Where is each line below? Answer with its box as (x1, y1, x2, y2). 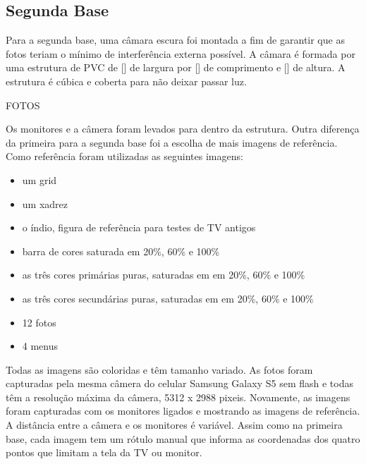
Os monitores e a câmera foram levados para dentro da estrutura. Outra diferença (6, 121, 360, 136)
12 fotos (22, 315, 56, 329)
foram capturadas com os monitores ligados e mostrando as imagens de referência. (6, 403, 360, 418)
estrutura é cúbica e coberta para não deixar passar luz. (6, 73, 247, 88)
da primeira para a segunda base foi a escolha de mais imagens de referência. (6, 135, 338, 149)
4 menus (22, 338, 59, 353)
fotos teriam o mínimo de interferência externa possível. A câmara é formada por (6, 46, 355, 61)
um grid (22, 172, 57, 187)
